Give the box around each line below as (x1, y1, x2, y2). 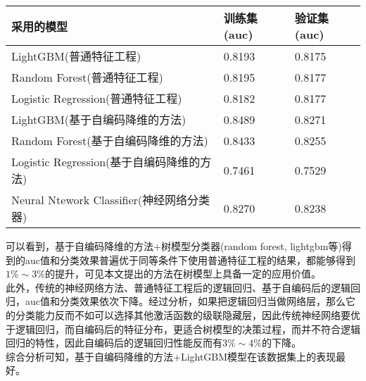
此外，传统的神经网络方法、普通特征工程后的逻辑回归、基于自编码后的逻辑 (6, 280, 351, 294)
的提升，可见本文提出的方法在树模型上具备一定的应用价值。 (44, 266, 321, 281)
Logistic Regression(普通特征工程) (11, 90, 182, 106)
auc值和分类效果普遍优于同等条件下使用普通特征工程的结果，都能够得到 (25, 252, 355, 267)
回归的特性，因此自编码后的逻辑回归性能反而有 (6, 335, 222, 350)
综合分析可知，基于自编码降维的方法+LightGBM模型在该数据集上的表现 (6, 349, 336, 363)
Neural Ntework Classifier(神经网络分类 (11, 192, 210, 208)
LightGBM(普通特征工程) (11, 48, 141, 64)
